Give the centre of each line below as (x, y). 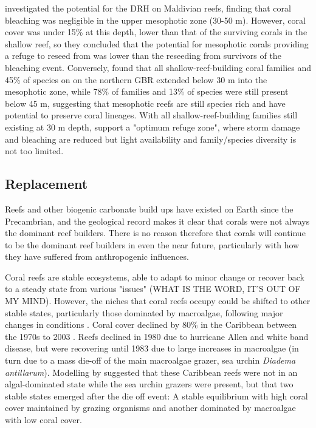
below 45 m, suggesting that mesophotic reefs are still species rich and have (145, 103)
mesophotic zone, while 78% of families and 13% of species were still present (147, 91)
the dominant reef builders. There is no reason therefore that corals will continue (155, 233)
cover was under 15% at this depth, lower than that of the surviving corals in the (156, 32)
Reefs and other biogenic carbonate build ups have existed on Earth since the (149, 209)
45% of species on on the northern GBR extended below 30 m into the (136, 79)
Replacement (46, 184)
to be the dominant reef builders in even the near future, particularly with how (152, 244)
